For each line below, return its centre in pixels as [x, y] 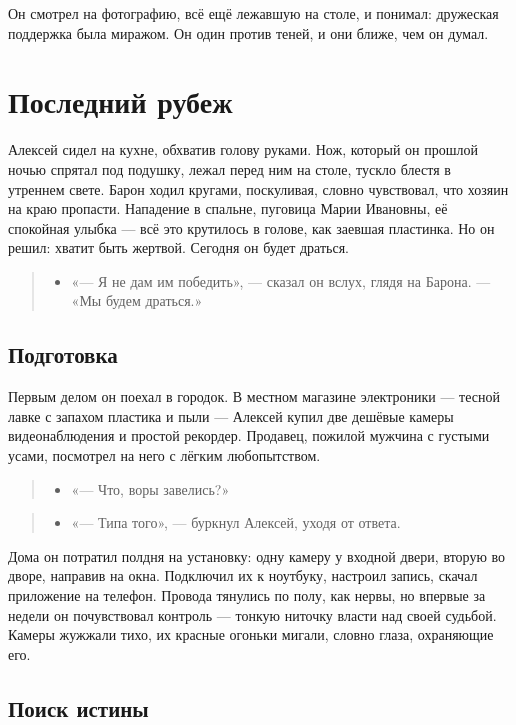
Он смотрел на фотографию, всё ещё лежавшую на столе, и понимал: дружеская [253, 13]
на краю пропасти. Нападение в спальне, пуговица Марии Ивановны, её [228, 208]
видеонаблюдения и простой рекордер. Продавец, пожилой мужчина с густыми [249, 435]
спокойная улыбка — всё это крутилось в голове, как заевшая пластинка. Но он [251, 227]
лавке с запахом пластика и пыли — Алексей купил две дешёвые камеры [231, 415]
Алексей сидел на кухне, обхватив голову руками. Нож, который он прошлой [243, 149]
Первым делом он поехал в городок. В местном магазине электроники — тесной [254, 396]
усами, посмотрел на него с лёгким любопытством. [164, 455]
